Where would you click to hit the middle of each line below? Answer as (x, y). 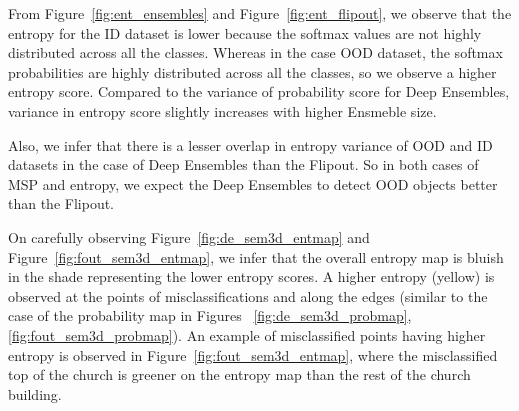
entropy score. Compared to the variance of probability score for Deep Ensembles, (259, 91)
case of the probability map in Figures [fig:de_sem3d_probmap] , (210, 315)
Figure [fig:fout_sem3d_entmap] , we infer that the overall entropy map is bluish (256, 256)
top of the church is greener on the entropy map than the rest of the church (239, 374)
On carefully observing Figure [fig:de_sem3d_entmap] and (189, 236)
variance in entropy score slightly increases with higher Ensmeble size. (222, 110)
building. (35, 393)
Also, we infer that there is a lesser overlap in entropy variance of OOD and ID (250, 144)
